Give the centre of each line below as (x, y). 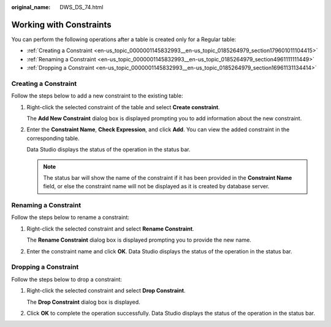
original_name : (31, 7)
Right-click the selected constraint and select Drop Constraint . (106, 291)
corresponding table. (53, 138)
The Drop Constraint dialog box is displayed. (83, 302)
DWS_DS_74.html (82, 7)
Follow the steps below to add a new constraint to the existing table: (97, 96)
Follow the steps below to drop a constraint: (67, 279)
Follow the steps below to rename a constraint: (70, 217)
